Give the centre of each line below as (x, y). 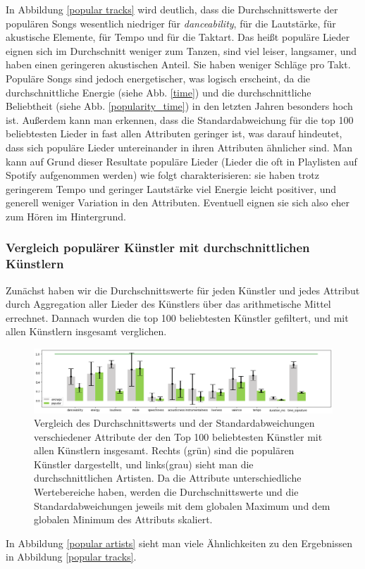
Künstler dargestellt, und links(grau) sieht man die (144, 464)
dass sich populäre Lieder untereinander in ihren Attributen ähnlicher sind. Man (179, 147)
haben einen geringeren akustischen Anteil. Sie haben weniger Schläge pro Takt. (178, 64)
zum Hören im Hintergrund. (66, 216)
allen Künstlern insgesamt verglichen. (86, 331)
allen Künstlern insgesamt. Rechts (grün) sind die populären (164, 450)
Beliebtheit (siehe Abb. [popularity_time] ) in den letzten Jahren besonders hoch (179, 106)
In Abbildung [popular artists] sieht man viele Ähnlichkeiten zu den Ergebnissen (179, 543)
